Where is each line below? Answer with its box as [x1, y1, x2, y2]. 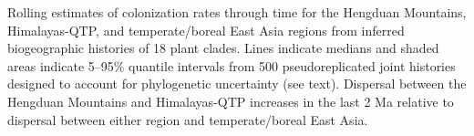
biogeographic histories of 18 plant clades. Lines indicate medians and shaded [7, 38, 439, 58]
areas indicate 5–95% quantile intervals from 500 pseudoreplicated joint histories [7, 56, 456, 75]
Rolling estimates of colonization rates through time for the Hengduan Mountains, [7, 3, 467, 21]
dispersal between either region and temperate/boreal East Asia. [7, 110, 368, 129]
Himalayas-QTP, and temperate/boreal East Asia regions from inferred [7, 20, 405, 39]
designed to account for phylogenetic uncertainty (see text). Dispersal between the [7, 74, 467, 93]
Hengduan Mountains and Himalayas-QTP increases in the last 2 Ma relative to [7, 91, 454, 110]
